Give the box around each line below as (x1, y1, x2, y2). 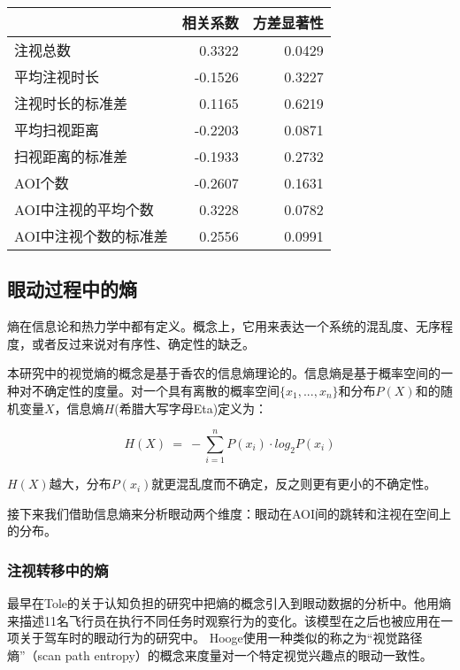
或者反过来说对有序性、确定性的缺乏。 (31, 334, 255, 352)
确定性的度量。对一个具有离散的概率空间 (43, 381, 280, 399)
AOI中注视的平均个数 (14, 199, 154, 219)
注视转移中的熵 (7, 559, 109, 581)
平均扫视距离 (14, 119, 100, 140)
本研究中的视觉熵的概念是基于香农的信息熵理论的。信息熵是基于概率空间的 (7, 364, 441, 382)
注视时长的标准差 (14, 93, 128, 113)
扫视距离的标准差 (14, 146, 128, 166)
